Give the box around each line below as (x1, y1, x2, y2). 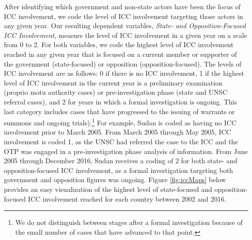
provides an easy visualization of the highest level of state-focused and (4, 184, 212, 194)
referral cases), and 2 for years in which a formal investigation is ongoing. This (4, 96, 237, 106)
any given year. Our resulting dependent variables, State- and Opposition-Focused (4, 20, 246, 31)
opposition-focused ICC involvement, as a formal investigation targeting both (4, 165, 233, 175)
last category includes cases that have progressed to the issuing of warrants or (4, 106, 235, 116)
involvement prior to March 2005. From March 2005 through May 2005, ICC (4, 127, 231, 137)
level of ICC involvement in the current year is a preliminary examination (4, 77, 222, 87)
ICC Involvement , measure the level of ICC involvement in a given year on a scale (4, 30, 247, 40)
